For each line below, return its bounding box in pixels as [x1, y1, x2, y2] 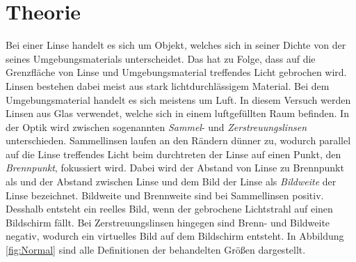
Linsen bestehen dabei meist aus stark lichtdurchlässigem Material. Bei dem [6, 78, 330, 93]
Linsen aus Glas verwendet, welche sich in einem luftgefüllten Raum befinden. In [6, 106, 349, 121]
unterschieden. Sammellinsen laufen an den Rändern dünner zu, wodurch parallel [6, 133, 351, 148]
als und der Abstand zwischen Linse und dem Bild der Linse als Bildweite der [6, 174, 337, 189]
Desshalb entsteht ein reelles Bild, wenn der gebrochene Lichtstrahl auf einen [6, 201, 333, 216]
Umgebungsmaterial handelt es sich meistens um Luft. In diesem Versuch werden [6, 92, 351, 107]
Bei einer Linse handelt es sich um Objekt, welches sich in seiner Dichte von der [6, 38, 346, 52]
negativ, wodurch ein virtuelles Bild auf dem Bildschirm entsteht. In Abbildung [6, 229, 344, 243]
